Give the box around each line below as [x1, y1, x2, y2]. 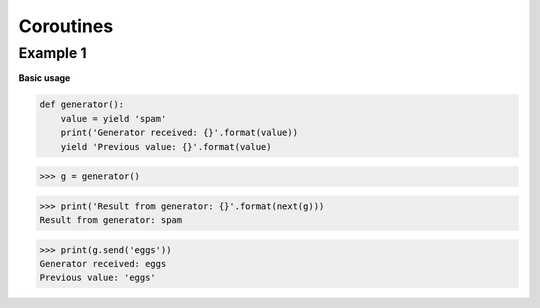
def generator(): [39, 99, 125, 110]
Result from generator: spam [39, 215, 183, 226]
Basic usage [18, 72, 71, 84]
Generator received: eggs [39, 258, 167, 270]
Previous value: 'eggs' [39, 272, 157, 284]
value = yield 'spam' [60, 113, 167, 124]
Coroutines [18, 15, 114, 37]
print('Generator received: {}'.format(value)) [60, 127, 299, 139]
